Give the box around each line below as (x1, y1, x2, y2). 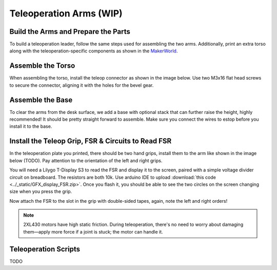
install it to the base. (9, 123, 52, 129)
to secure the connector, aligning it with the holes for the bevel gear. (9, 82, 154, 88)
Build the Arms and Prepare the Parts (9, 27, 131, 36)
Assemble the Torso (9, 62, 75, 70)
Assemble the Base (9, 95, 73, 104)
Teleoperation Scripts (9, 244, 81, 254)
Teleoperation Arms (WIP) (9, 8, 123, 19)
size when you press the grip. (9, 188, 72, 195)
